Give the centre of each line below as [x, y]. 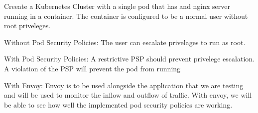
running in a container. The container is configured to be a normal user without [126, 16]
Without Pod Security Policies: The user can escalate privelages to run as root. [125, 42]
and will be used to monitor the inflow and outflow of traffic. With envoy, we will [128, 95]
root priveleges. [27, 26]
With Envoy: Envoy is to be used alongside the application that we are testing [124, 85]
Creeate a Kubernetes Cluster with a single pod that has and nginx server [117, 6]
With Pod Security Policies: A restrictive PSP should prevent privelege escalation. [129, 59]
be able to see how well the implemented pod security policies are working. [118, 104]
